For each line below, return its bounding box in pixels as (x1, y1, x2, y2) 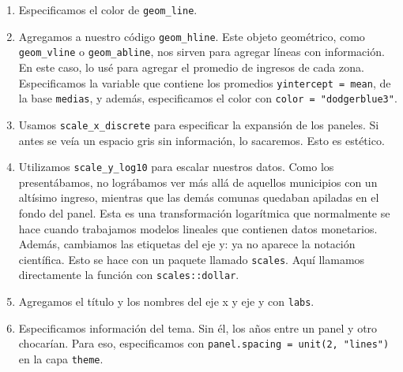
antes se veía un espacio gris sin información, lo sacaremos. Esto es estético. (18, 132, 385, 148)
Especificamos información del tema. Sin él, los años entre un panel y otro (18, 319, 378, 336)
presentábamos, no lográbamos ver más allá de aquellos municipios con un (18, 173, 378, 190)
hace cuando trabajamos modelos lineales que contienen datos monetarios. (18, 220, 378, 236)
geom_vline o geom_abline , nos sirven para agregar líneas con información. (18, 43, 385, 60)
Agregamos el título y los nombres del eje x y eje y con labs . (18, 293, 314, 310)
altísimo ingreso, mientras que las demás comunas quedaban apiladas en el (18, 189, 379, 206)
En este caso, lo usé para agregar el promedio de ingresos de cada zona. (18, 58, 364, 75)
